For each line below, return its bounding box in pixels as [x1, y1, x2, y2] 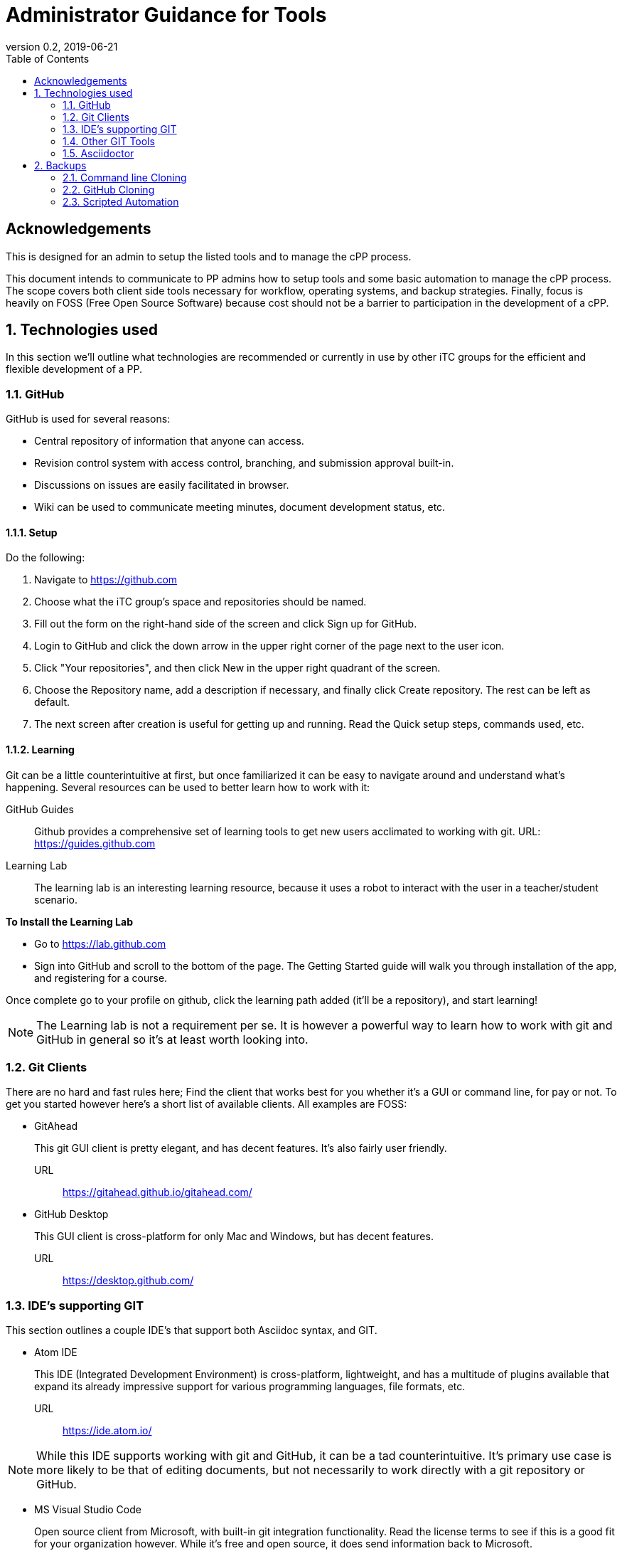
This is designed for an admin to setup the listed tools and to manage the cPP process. [6, 250, 412, 263]
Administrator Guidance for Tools [6, 3, 327, 27]
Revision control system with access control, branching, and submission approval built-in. [34, 457, 454, 470]
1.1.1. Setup [6, 526, 58, 539]
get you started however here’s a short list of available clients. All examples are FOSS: [6, 1098, 407, 1111]
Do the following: [6, 551, 85, 564]
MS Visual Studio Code [34, 1503, 141, 1516]
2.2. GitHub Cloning [63, 183, 155, 196]
